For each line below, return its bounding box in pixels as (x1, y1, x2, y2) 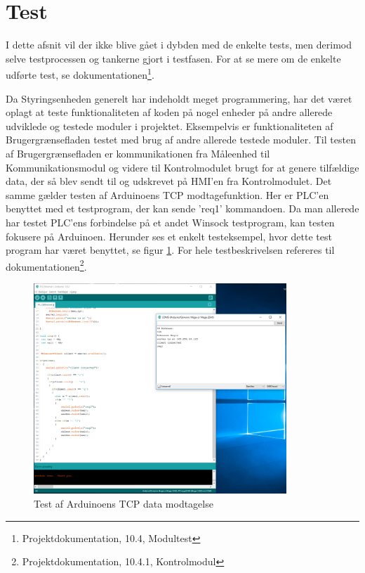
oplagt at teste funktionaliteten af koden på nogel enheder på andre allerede (6, 105, 333, 120)
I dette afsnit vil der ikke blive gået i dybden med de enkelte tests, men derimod (6, 37, 352, 52)
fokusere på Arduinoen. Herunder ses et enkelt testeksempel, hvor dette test (6, 228, 332, 243)
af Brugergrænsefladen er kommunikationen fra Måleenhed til (6, 146, 270, 160)
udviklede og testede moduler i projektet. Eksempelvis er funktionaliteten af (6, 118, 333, 133)
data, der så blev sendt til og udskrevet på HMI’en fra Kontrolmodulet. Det (6, 174, 332, 188)
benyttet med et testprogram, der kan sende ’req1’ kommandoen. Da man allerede (6, 201, 359, 216)
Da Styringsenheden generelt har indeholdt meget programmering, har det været (6, 91, 352, 105)
